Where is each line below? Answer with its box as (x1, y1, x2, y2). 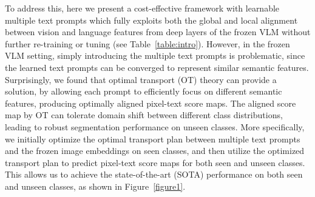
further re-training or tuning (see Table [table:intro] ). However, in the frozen (5, 37, 290, 50)
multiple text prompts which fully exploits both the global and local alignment (5, 13, 298, 26)
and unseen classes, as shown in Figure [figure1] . (5, 179, 186, 192)
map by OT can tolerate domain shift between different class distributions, (5, 109, 283, 121)
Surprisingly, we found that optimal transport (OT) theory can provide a (5, 73, 277, 85)
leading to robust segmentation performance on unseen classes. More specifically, (5, 120, 305, 133)
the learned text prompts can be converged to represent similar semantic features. (5, 61, 309, 73)
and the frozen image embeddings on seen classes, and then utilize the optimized (5, 144, 305, 157)
